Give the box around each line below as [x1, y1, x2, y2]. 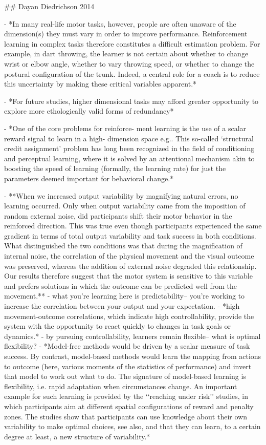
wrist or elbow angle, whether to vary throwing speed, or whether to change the [4, 58, 255, 69]
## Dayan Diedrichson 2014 [4, 1, 95, 11]
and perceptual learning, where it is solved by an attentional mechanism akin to [4, 153, 255, 163]
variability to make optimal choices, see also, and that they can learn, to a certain [4, 421, 261, 432]
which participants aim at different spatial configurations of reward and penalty [4, 400, 254, 411]
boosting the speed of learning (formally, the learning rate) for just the [4, 163, 226, 174]
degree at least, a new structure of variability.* [4, 431, 150, 441]
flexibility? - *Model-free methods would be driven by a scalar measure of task [4, 341, 250, 351]
